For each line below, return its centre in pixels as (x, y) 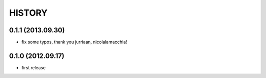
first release (34, 67)
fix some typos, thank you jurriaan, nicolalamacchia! (74, 42)
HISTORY (28, 13)
